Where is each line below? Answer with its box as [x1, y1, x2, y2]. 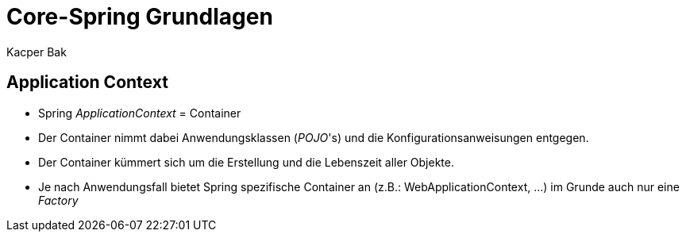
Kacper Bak [6, 44, 67, 59]
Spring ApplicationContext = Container [38, 106, 241, 120]
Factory [38, 193, 79, 207]
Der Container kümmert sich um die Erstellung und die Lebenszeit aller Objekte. [38, 155, 454, 169]
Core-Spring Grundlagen [6, 3, 273, 30]
